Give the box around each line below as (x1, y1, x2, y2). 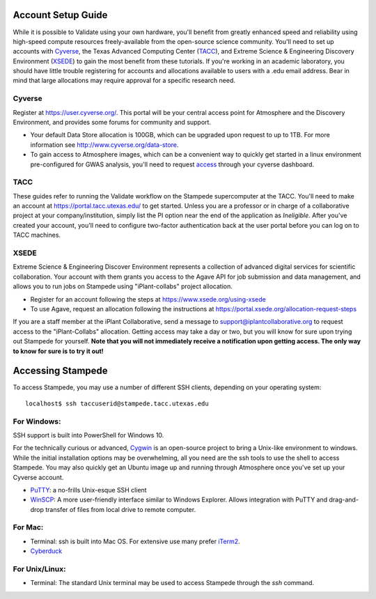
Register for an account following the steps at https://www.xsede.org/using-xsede (30, 295, 266, 303)
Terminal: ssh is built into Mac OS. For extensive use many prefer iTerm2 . (30, 537, 240, 545)
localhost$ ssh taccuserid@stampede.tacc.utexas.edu (25, 399, 209, 407)
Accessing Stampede (13, 365, 108, 377)
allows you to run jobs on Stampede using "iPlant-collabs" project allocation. (13, 282, 233, 290)
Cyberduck (30, 547, 63, 555)
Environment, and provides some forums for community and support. (13, 118, 212, 126)
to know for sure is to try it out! (13, 347, 104, 355)
